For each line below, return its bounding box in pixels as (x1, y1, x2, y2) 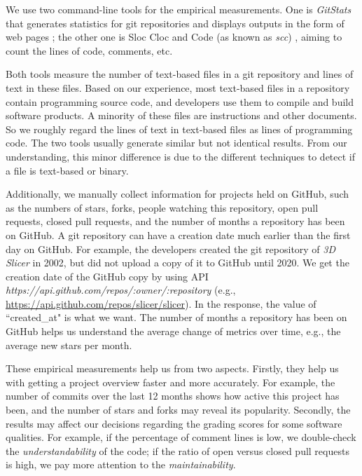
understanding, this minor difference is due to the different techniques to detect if (6, 149, 356, 163)
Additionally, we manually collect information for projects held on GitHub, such (6, 186, 349, 201)
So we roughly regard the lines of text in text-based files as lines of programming (6, 121, 353, 136)
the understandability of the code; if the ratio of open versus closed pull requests (6, 443, 349, 458)
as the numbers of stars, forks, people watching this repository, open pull (6, 200, 319, 215)
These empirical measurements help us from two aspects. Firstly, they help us (6, 361, 339, 376)
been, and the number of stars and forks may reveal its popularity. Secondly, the (6, 402, 351, 417)
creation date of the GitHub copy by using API (6, 268, 209, 283)
